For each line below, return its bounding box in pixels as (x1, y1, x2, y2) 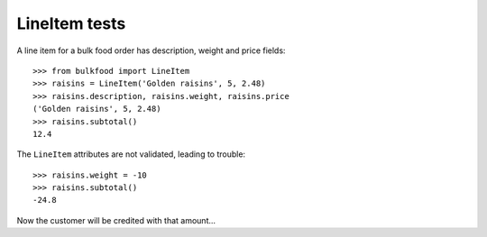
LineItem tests (16, 14, 126, 33)
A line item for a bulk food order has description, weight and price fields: (16, 45, 286, 56)
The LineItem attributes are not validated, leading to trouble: (16, 149, 246, 160)
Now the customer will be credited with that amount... (16, 214, 216, 225)
